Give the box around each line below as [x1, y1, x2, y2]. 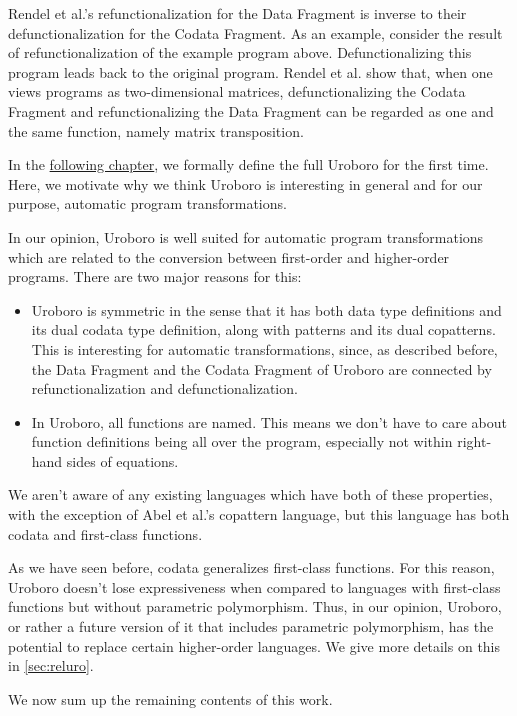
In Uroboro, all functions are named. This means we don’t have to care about [31, 411, 508, 432]
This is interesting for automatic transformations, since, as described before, [31, 338, 498, 359]
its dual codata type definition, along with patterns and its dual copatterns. [31, 319, 496, 340]
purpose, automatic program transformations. [8, 193, 287, 214]
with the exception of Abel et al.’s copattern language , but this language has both [8, 504, 510, 525]
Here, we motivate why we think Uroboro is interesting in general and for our [8, 173, 483, 194]
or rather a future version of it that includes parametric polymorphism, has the [8, 616, 494, 637]
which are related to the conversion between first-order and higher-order [8, 246, 450, 267]
